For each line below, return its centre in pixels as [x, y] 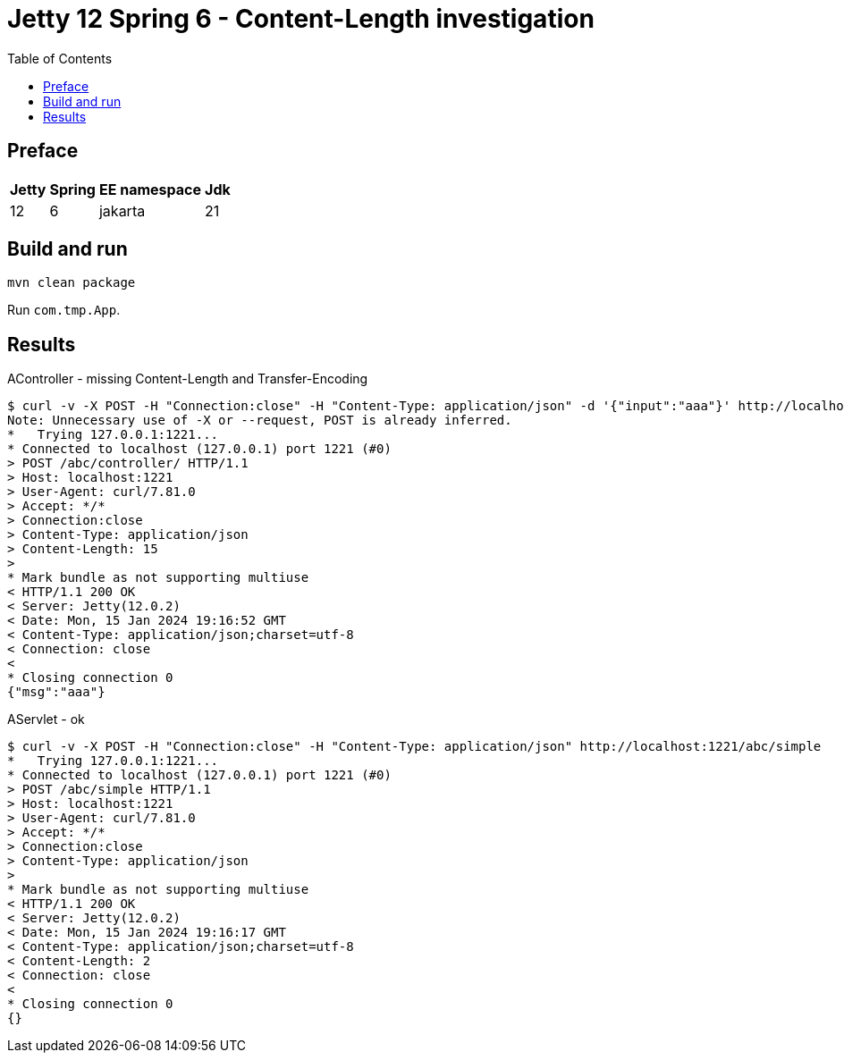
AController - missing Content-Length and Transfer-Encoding [188, 379]
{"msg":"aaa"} [56, 692]
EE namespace [150, 189]
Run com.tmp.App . [64, 310]
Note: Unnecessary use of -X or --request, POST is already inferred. [260, 421]
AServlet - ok [46, 719]
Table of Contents [60, 58]
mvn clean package [72, 283]
